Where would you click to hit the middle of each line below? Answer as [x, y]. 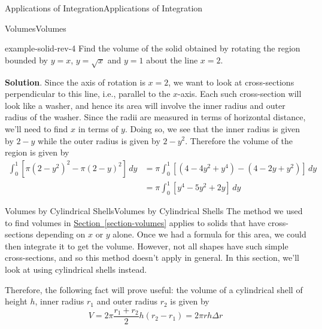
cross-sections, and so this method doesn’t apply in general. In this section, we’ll [152, 258]
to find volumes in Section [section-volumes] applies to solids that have [135, 222]
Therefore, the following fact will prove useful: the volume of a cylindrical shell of [154, 289]
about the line [172, 60]
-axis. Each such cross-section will [240, 94]
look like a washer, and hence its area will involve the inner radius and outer [145, 105]
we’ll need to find [37, 128]
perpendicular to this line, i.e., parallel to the [88, 94]
